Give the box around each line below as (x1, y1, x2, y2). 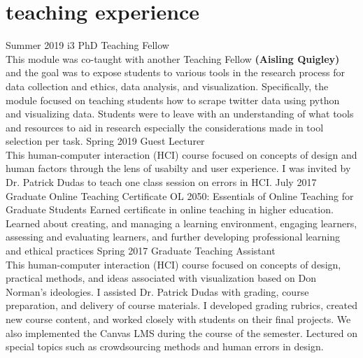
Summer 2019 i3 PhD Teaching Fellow (6, 38, 169, 52)
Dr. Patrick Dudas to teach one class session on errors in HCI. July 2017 (6, 175, 317, 189)
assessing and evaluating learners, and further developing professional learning (6, 229, 340, 244)
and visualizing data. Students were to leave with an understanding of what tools (6, 106, 354, 121)
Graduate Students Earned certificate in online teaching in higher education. (6, 202, 334, 217)
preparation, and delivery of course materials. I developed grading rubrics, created (6, 298, 358, 313)
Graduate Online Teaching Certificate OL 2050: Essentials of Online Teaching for (6, 188, 354, 203)
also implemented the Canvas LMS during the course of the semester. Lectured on (6, 325, 357, 340)
